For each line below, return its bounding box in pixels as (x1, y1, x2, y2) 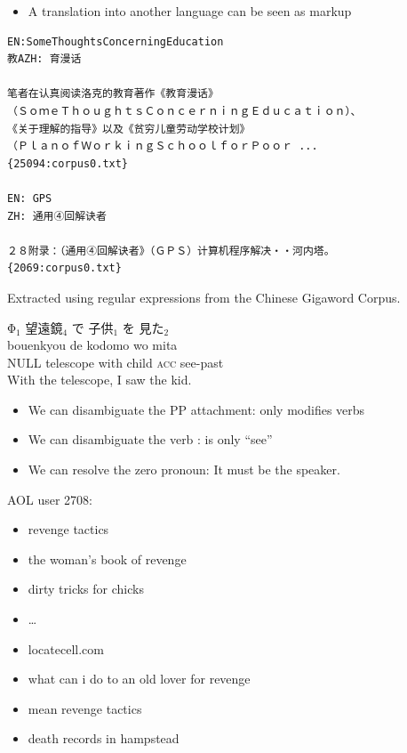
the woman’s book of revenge (28, 549, 187, 568)
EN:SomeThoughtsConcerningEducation (7, 35, 224, 48)
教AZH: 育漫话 (7, 53, 82, 66)
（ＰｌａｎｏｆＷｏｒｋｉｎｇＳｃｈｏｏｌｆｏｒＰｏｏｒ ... (7, 140, 318, 153)
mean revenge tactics (28, 699, 142, 717)
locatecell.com (28, 639, 104, 658)
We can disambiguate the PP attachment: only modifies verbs (28, 400, 365, 418)
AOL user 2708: (7, 490, 92, 508)
